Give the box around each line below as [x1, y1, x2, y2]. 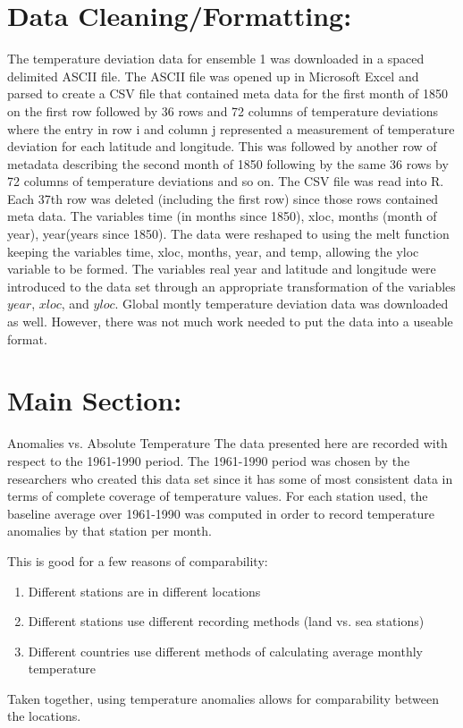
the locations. [7, 707, 81, 725]
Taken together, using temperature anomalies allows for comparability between [7, 689, 440, 707]
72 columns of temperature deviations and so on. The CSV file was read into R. [7, 172, 444, 190]
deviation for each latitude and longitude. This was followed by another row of [7, 137, 437, 156]
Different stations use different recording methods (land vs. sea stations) [28, 612, 425, 631]
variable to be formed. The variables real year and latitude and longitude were [7, 259, 436, 278]
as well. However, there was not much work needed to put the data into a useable [7, 312, 453, 331]
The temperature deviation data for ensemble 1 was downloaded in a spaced [7, 49, 425, 68]
